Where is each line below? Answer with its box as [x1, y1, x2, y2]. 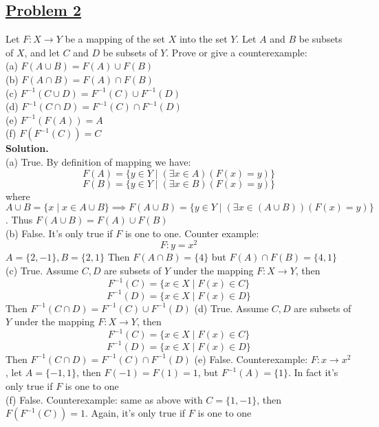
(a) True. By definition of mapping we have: [6, 154, 191, 168]
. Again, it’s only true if [85, 406, 186, 420]
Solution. [6, 141, 49, 155]
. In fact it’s [288, 365, 338, 380]
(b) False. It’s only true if [6, 226, 113, 240]
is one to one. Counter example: [124, 226, 259, 240]
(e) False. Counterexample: [194, 351, 308, 366]
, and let [24, 45, 60, 59]
